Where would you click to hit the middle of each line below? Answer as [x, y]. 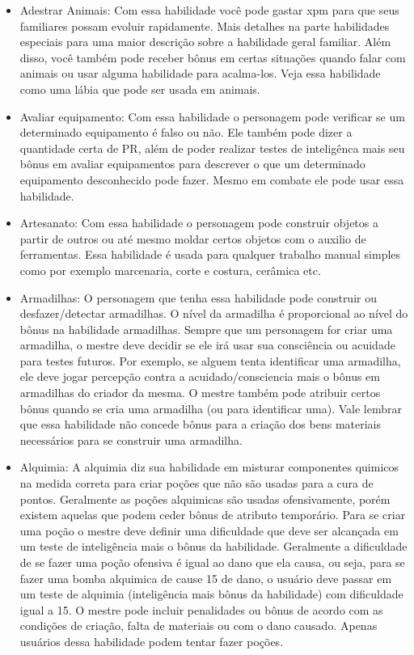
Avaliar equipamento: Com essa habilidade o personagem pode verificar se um [212, 116]
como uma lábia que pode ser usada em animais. [140, 89]
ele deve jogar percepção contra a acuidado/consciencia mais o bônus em [200, 376]
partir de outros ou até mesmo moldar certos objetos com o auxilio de [193, 238]
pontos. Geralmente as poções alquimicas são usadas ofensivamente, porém [205, 499]
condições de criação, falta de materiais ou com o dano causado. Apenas [199, 625]
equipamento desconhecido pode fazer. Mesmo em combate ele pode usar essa [212, 179]
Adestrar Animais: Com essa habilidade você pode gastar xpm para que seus [209, 10]
